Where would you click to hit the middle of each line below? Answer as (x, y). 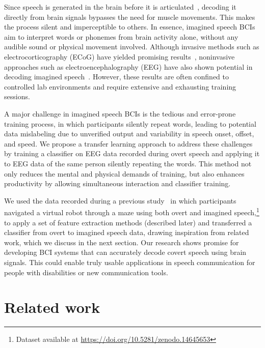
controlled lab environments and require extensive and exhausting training (120, 86)
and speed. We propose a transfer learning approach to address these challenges (128, 143)
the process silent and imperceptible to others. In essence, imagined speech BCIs (130, 27)
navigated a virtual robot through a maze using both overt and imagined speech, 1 (132, 211)
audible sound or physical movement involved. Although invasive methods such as (132, 47)
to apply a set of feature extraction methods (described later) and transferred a (128, 222)
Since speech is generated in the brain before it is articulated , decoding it (120, 7)
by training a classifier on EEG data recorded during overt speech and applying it (132, 153)
